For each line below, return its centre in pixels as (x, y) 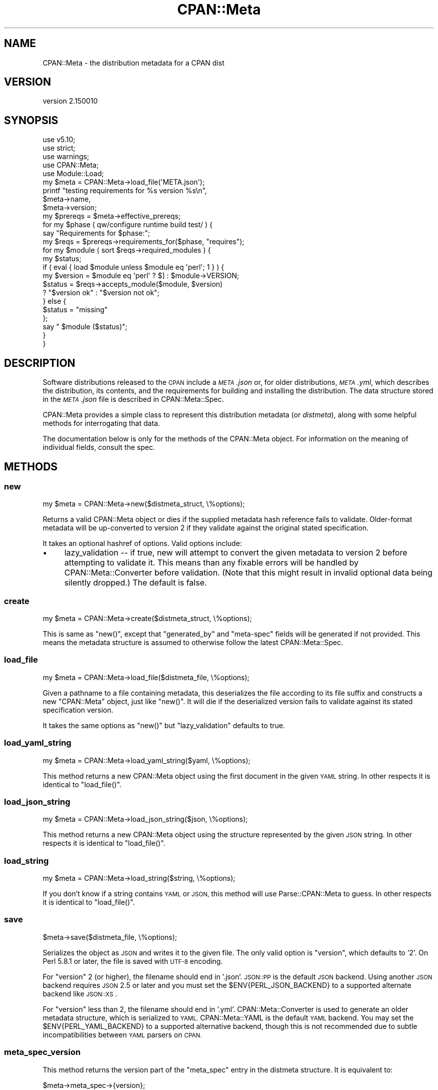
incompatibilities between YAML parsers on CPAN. (122, 1034)
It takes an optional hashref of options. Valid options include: (142, 543)
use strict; (59, 148)
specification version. (78, 710)
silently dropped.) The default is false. (135, 583)
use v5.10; (59, 140)
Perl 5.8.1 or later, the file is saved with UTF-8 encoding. (133, 961)
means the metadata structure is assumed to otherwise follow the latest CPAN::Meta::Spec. (193, 643)
